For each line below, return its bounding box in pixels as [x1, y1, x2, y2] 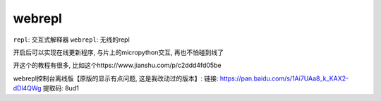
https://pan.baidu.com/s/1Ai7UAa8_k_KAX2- [219, 74, 349, 83]
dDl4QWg [13, 84, 42, 93]
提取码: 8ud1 [42, 84, 79, 93]
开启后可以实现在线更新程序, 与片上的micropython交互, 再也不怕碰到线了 [13, 48, 224, 57]
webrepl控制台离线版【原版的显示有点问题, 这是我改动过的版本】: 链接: [13, 74, 219, 83]
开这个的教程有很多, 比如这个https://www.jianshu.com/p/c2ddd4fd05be [13, 61, 222, 70]
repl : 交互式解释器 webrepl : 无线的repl [13, 35, 130, 44]
